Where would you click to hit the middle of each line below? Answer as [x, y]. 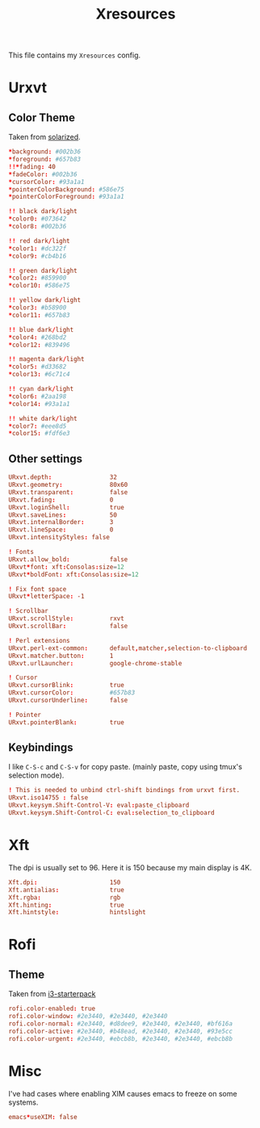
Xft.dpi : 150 [65, 882]
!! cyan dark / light [41, 389]
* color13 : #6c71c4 [39, 375]
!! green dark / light [43, 270]
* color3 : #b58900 [38, 308]
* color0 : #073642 [38, 219]
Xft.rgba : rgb [65, 897]
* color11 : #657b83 [39, 315]
